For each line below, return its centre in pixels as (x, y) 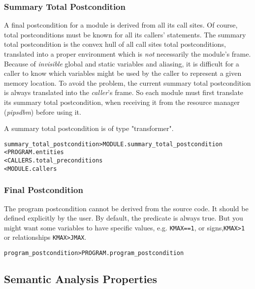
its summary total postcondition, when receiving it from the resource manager (122, 102)
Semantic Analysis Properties (80, 279)
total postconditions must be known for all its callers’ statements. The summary (125, 34)
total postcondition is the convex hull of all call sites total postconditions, (115, 44)
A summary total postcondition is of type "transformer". (89, 128)
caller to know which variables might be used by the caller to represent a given (123, 73)
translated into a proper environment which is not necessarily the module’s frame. (127, 54)
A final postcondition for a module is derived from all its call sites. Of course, (121, 25)
